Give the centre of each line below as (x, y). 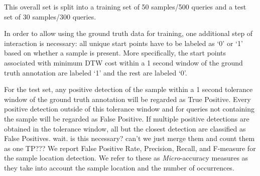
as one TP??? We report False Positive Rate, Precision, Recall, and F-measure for (130, 148)
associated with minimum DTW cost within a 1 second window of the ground (123, 62)
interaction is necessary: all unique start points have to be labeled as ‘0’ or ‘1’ (123, 43)
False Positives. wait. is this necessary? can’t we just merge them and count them (129, 138)
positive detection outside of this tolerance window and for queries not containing (129, 109)
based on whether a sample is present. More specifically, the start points (115, 53)
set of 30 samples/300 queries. (50, 16)
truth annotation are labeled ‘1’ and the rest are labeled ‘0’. (96, 72)
